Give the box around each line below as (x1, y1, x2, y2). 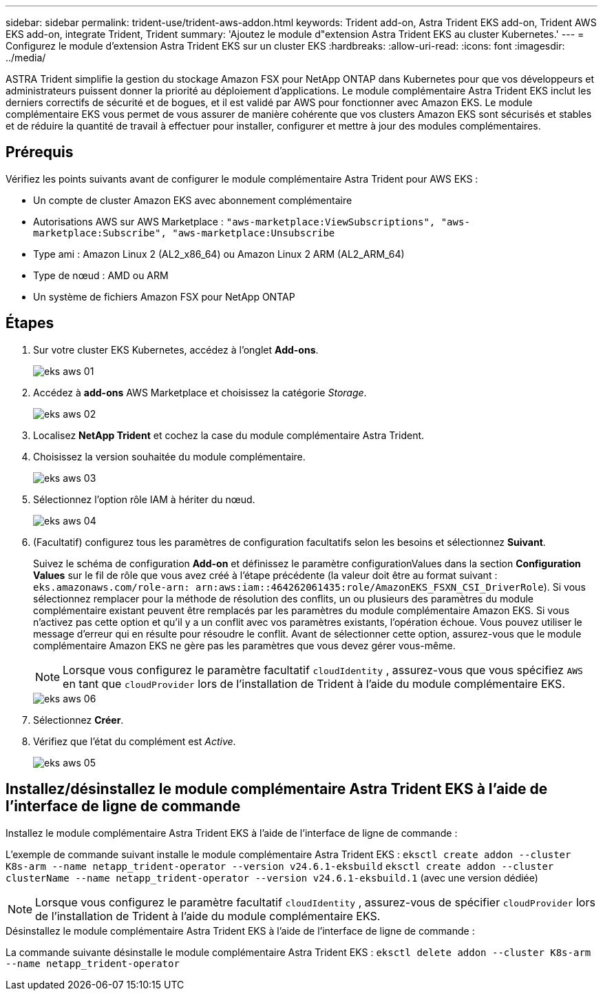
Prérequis (6, 143, 74, 161)
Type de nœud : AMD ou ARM (33, 269, 169, 281)
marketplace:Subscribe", (33, 227, 167, 238)
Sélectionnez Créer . (33, 713, 124, 726)
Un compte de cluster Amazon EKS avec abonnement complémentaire (33, 194, 352, 206)
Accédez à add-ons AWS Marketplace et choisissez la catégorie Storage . (33, 386, 367, 398)
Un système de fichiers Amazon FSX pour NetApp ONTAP (33, 290, 295, 303)
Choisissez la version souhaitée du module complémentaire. (33, 450, 306, 463)
